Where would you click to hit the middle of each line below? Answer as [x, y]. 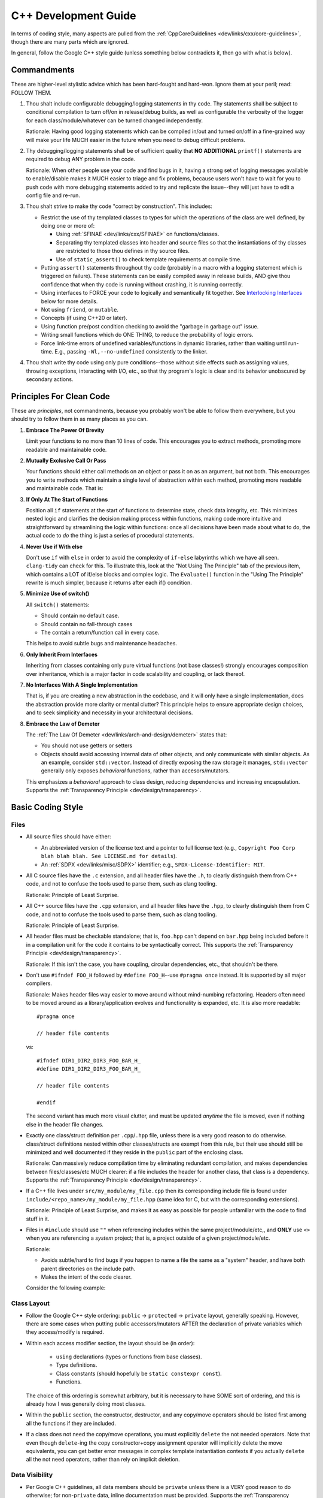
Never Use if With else [54, 546]
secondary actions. [50, 379]
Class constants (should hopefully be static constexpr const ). [139, 1373]
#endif [46, 1102]
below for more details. [69, 301]
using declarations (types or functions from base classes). [129, 1357]
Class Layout [31, 1303]
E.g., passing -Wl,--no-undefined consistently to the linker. [131, 351]
